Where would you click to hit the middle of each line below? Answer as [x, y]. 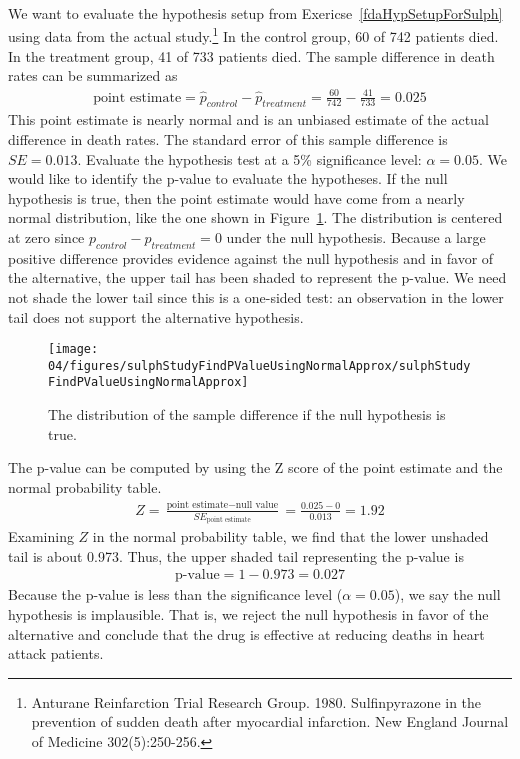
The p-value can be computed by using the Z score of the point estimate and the [255, 467]
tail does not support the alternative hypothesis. [156, 316]
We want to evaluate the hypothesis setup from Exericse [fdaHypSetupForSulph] [255, 13]
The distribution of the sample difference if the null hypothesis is [247, 414]
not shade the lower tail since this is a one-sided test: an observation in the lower [256, 296]
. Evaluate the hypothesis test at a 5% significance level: [249, 158]
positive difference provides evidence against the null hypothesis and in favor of [251, 257]
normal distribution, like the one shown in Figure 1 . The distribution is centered [255, 217]
